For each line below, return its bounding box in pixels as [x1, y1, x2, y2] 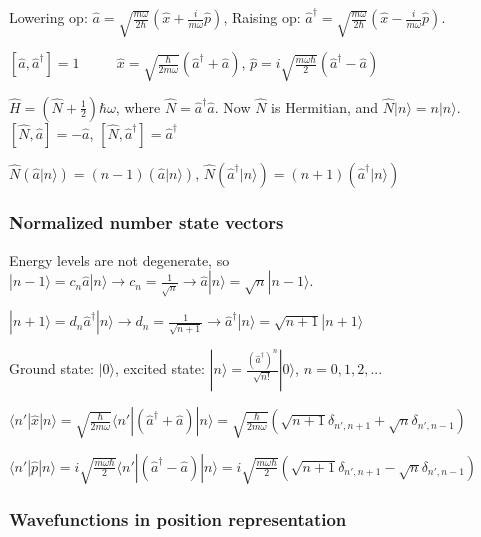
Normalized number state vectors [9, 210, 284, 235]
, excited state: [115, 358, 205, 379]
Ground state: [9, 358, 95, 379]
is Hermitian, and [271, 96, 379, 117]
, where [115, 96, 161, 117]
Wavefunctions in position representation [9, 506, 347, 531]
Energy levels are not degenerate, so [9, 249, 230, 270]
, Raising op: [223, 7, 301, 27]
